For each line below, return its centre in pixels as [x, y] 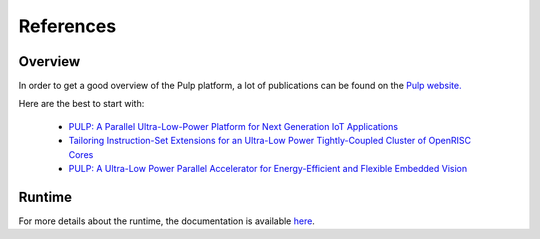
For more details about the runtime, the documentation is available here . [166, 221]
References [67, 26]
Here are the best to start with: [81, 104]
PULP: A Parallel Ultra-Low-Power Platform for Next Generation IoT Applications [233, 126]
